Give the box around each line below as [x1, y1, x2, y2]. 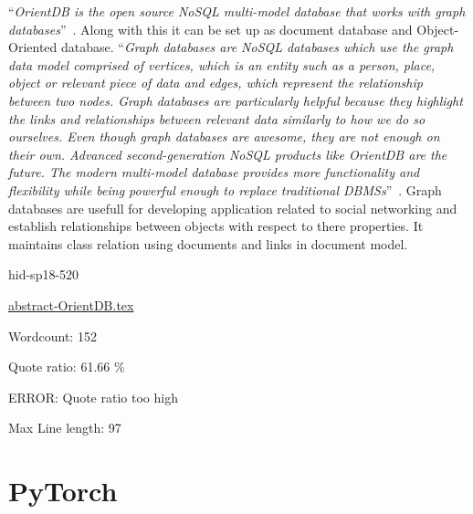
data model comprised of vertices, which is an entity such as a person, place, [8, 55, 436, 74]
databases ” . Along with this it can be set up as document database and [8, 19, 413, 38]
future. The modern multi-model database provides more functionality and [8, 163, 420, 182]
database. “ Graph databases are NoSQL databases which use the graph [60, 37, 454, 57]
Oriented [8, 37, 58, 57]
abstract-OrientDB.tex [8, 295, 134, 314]
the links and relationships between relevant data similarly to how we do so [8, 109, 426, 128]
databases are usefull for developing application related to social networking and [8, 198, 457, 217]
